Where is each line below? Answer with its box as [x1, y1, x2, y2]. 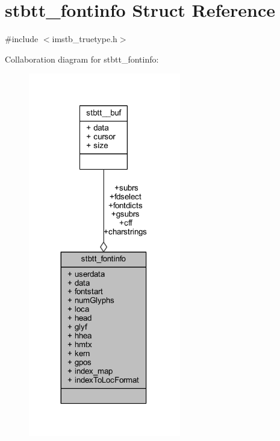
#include [5, 32, 39, 45]
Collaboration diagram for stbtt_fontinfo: [5, 52, 159, 65]
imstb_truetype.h [52, 32, 117, 45]
